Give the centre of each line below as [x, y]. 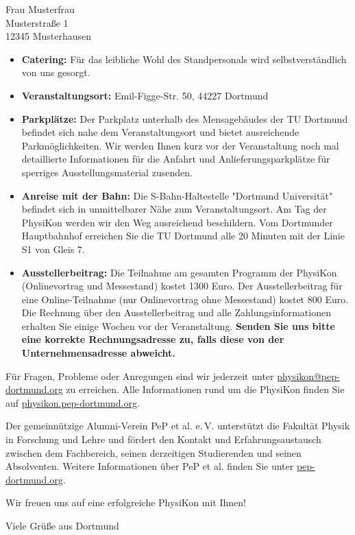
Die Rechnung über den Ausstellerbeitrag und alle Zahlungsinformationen [176, 312]
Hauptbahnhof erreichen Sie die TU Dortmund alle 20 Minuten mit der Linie [183, 236]
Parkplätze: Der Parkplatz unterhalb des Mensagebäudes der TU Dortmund [185, 118]
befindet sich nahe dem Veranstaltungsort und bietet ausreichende [160, 132]
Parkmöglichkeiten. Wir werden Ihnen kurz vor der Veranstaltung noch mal [180, 145]
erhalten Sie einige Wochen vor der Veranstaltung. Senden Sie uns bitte [178, 325]
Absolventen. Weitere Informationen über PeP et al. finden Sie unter [150, 466]
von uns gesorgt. [56, 72]
